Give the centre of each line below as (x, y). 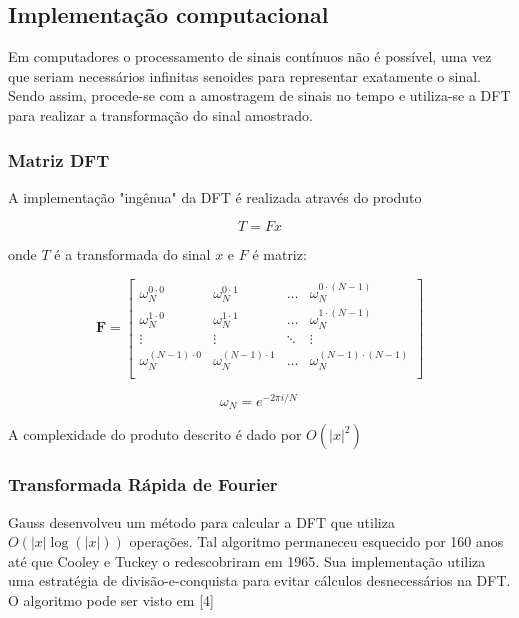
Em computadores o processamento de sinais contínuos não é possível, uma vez (250, 56)
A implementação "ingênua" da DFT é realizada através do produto (215, 196)
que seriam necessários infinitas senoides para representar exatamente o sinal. (244, 75)
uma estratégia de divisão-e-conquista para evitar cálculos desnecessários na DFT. (259, 580)
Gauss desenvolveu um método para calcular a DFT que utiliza (201, 521)
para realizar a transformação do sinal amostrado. (160, 114)
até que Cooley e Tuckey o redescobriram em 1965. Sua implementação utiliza (247, 560)
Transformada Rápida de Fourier (143, 484)
